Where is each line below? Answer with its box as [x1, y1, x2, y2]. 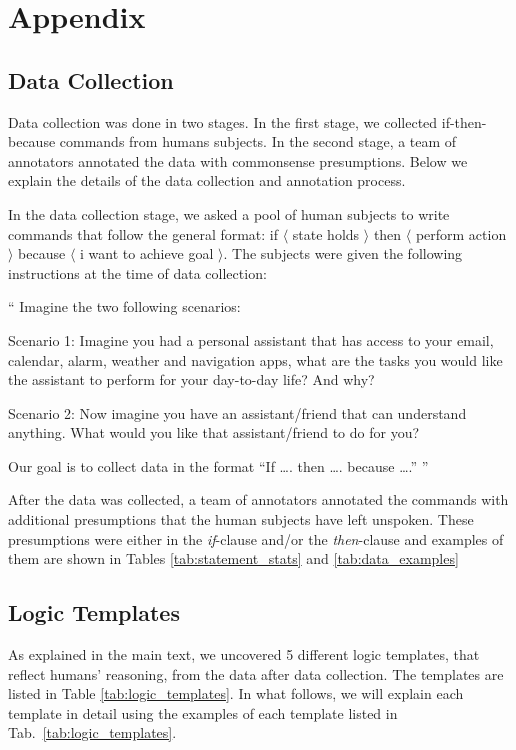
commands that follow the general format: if [8, 223, 279, 244]
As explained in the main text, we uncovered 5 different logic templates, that [8, 644, 480, 665]
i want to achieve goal [80, 243, 214, 264]
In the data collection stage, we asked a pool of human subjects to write [8, 203, 450, 224]
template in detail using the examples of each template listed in [8, 702, 398, 723]
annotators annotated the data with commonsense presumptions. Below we [8, 150, 468, 171]
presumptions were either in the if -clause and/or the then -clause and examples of [8, 528, 504, 549]
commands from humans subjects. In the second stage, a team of [59, 131, 457, 152]
